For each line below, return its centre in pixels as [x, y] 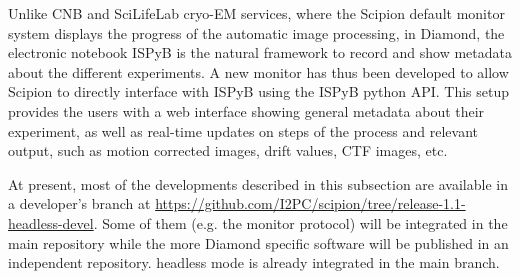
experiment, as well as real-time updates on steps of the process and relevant [243, 130]
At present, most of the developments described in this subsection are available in [258, 183]
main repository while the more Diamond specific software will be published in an [258, 242]
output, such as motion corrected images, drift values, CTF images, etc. [228, 150]
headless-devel [51, 222]
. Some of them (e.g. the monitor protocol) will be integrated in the [300, 222]
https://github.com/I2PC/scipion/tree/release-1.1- [310, 203]
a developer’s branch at [79, 203]
